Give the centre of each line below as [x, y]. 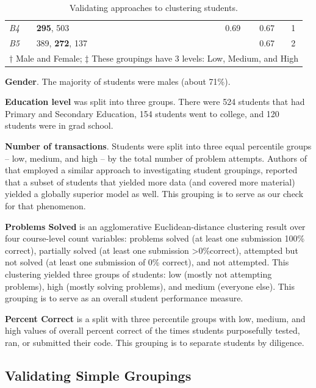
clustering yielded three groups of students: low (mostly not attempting [138, 274]
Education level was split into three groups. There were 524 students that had [155, 102]
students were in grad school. [59, 125]
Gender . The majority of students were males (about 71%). [118, 81]
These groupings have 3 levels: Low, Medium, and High [195, 58]
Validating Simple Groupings [98, 375]
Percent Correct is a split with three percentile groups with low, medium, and [155, 318]
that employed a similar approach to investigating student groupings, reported [151, 170]
